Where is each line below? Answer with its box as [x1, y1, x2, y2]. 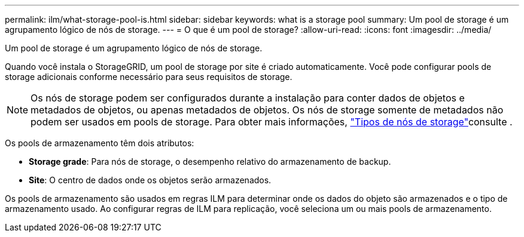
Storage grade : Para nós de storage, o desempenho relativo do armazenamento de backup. [29, 156, 391, 167]
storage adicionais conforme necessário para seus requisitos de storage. [5, 72, 293, 82]
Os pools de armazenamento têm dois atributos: [5, 138, 194, 148]
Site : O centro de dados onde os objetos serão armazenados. [29, 175, 272, 185]
